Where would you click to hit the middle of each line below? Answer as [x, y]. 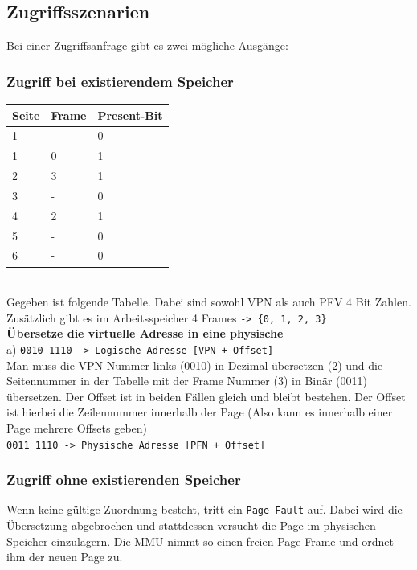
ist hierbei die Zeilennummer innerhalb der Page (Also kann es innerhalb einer [200, 412]
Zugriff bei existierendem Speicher [120, 81]
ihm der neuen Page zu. [65, 557]
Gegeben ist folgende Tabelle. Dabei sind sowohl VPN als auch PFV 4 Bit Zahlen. [209, 302]
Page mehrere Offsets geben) [77, 427]
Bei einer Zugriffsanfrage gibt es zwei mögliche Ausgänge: [147, 45]
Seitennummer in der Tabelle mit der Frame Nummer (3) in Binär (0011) [187, 381]
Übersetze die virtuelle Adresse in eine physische [145, 333]
